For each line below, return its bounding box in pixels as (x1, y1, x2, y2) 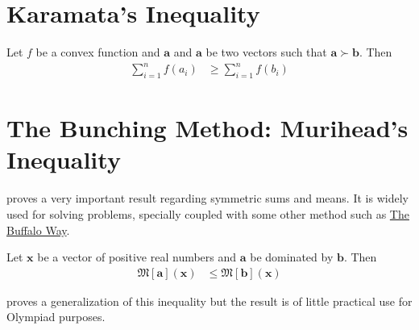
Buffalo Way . (6, 221, 70, 238)
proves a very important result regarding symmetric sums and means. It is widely (6, 190, 409, 207)
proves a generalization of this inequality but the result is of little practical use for (6, 292, 413, 309)
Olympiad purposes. (6, 308, 106, 325)
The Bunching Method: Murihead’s (6, 111, 409, 144)
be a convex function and (35, 44, 160, 61)
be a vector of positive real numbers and (37, 249, 237, 265)
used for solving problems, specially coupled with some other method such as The (6, 205, 409, 222)
